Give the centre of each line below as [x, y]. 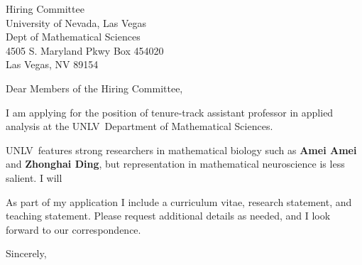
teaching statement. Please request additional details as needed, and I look [168, 216]
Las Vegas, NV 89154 [52, 64]
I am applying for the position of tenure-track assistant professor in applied [170, 112]
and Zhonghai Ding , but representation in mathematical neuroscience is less [175, 164]
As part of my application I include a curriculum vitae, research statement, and [179, 201]
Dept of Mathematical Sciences [73, 37]
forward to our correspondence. [73, 229]
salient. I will [34, 177]
